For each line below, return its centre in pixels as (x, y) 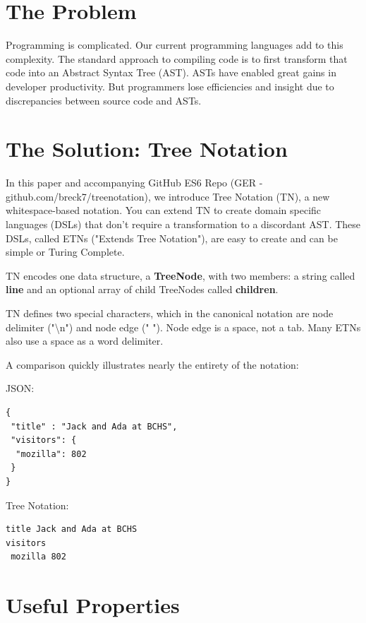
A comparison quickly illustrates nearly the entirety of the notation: (152, 364)
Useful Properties (93, 605)
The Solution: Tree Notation (147, 149)
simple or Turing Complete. (65, 252)
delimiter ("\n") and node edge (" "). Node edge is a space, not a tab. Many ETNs (183, 327)
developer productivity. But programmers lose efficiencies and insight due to (170, 86)
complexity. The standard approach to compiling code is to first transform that (177, 58)
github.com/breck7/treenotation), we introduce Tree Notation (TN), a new (168, 196)
